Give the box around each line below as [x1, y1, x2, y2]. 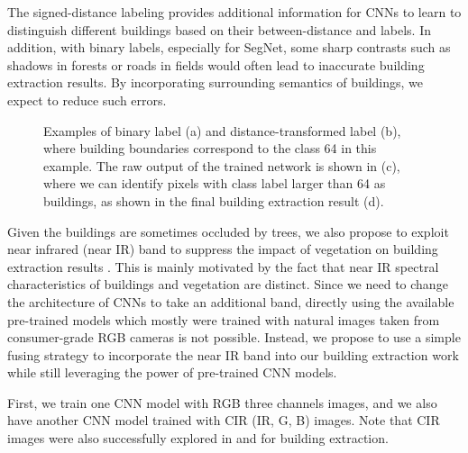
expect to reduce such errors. [7, 90, 167, 109]
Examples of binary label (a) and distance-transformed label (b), [43, 121, 401, 140]
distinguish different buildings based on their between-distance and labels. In [7, 20, 431, 39]
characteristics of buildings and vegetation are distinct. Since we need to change [7, 275, 448, 294]
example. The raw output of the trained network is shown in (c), [43, 156, 400, 175]
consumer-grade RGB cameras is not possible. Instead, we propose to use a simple [7, 328, 461, 347]
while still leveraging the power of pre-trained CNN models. [7, 363, 337, 382]
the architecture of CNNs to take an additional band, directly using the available [7, 292, 454, 311]
